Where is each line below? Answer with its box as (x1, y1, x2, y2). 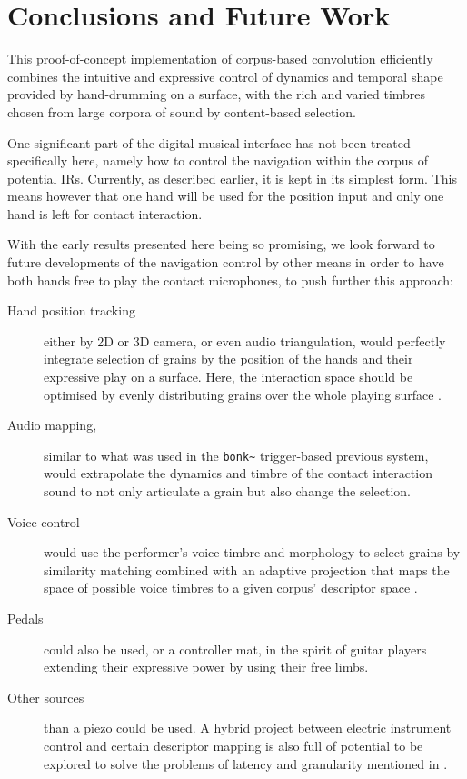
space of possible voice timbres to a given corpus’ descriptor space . (44, 578, 418, 597)
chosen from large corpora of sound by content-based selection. (7, 102, 356, 121)
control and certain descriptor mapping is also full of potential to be (44, 736, 423, 754)
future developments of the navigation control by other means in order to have (7, 253, 444, 272)
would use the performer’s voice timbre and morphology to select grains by (44, 543, 461, 562)
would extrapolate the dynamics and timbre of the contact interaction (44, 464, 432, 483)
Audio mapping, (7, 415, 97, 434)
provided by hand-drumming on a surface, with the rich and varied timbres (7, 85, 426, 104)
